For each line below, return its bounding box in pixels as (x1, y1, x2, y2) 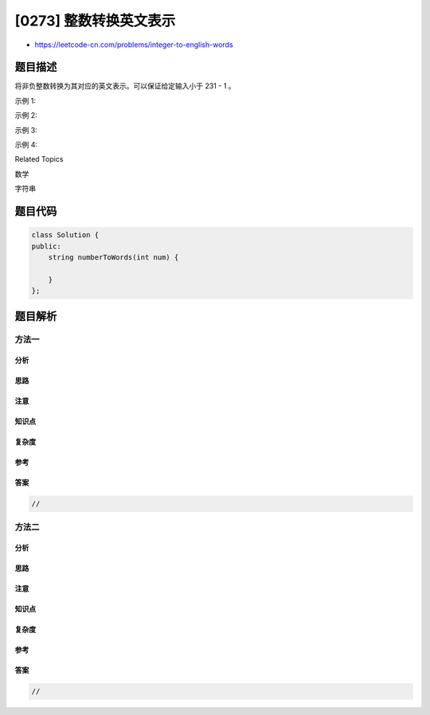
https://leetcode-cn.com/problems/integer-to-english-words (34, 40, 234, 49)
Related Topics (14, 154, 64, 164)
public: (31, 241, 61, 251)
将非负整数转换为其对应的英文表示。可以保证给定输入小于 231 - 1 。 (14, 81, 236, 91)
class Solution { (31, 231, 100, 240)
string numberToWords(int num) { (48, 252, 179, 262)
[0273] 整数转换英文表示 (14, 12, 176, 29)
